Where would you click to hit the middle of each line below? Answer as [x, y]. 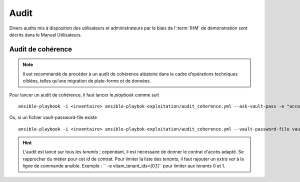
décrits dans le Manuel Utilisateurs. [45, 34]
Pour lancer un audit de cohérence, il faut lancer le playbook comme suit [84, 94]
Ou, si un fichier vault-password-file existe [53, 117]
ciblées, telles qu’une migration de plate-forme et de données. [87, 81]
